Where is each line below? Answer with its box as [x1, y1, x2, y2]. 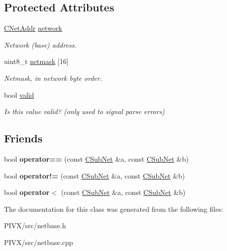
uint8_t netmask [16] [4, 56, 69, 66]
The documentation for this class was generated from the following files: [4, 203, 224, 214]
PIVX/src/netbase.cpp [4, 237, 73, 247]
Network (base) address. [4, 39, 77, 50]
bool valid [4, 89, 34, 100]
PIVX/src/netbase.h [4, 220, 66, 231]
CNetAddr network [4, 23, 62, 33]
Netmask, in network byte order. [4, 72, 103, 83]
